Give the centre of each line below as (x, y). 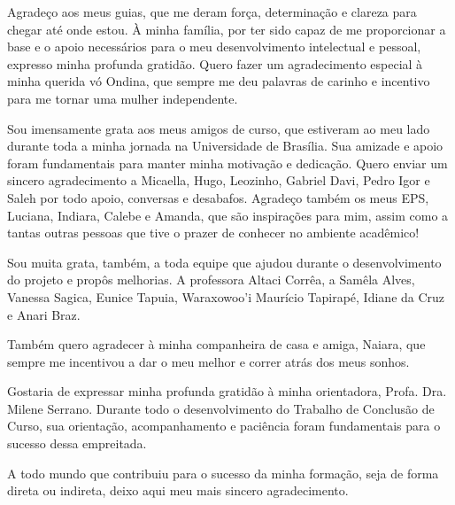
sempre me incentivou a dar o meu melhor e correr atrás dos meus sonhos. (208, 361)
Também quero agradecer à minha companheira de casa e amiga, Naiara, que (216, 344)
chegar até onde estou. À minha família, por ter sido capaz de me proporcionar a (227, 29)
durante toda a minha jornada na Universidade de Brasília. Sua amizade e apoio (225, 146)
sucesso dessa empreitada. (77, 443)
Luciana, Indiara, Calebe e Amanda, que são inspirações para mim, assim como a (228, 215)
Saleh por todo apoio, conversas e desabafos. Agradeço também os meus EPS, (218, 197)
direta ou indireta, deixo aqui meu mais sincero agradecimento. (178, 490)
